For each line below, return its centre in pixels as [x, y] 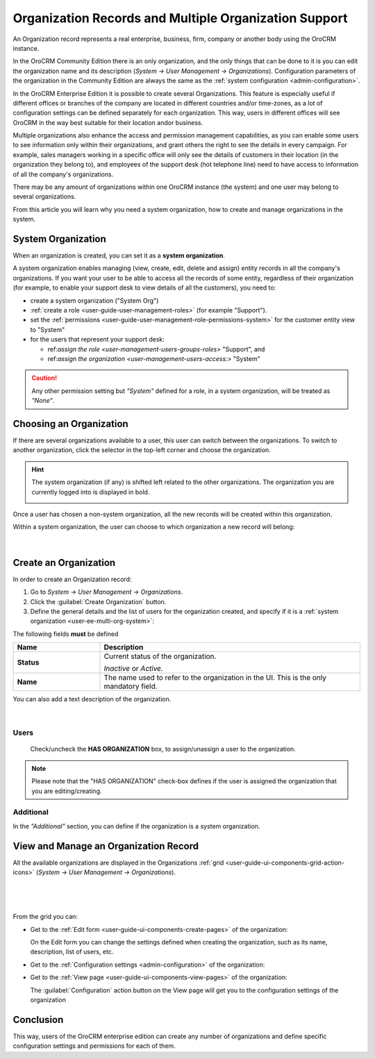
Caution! [44, 378]
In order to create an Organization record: [72, 579]
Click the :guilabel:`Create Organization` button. [98, 601]
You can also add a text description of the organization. [92, 699]
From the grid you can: [45, 917]
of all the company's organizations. [63, 174]
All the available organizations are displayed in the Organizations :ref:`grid [118, 862]
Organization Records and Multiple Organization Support [180, 18]
